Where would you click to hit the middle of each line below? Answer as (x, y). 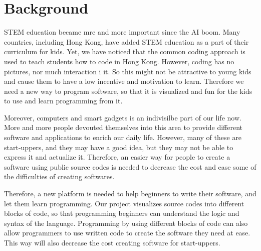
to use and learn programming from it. (63, 101)
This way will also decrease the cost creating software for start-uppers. (112, 242)
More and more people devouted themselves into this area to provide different (123, 127)
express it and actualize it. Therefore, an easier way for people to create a (117, 157)
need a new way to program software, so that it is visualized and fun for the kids (128, 91)
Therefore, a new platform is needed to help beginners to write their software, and (130, 194)
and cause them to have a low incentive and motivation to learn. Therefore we (124, 81)
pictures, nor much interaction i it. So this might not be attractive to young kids (128, 71)
